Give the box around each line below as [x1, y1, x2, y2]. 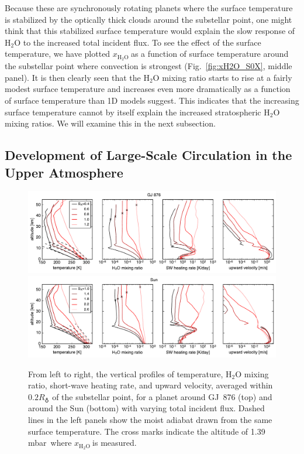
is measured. [92, 436, 137, 449]
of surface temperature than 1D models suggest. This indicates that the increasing [5, 94, 299, 107]
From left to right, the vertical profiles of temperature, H [28, 367, 232, 380]
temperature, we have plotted [5, 47, 110, 60]
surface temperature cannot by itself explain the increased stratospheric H [5, 105, 270, 118]
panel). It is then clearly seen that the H [5, 71, 150, 83]
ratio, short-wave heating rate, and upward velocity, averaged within [28, 379, 273, 391]
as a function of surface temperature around [130, 47, 289, 60]
